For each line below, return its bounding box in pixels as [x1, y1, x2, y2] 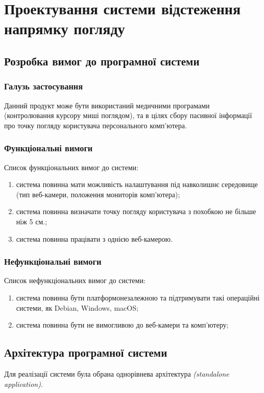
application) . [4, 378, 43, 389]
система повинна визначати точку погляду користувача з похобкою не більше [16, 206, 256, 217]
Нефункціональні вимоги [4, 255, 102, 268]
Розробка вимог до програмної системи [4, 53, 200, 68]
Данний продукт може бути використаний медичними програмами [4, 100, 210, 110]
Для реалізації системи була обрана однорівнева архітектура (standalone [4, 368, 229, 379]
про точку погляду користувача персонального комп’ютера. [4, 120, 187, 130]
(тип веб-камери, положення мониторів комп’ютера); [16, 189, 180, 199]
